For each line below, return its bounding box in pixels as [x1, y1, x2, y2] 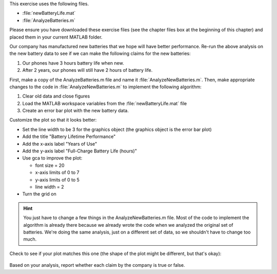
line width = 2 [35, 184, 64, 190]
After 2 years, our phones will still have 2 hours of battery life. [22, 67, 153, 73]
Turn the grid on [22, 191, 56, 197]
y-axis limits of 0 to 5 [35, 177, 80, 183]
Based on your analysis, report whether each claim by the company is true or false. [9, 262, 185, 268]
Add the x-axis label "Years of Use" [22, 141, 97, 147]
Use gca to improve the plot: [22, 155, 83, 161]
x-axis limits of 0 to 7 [35, 169, 80, 175]
